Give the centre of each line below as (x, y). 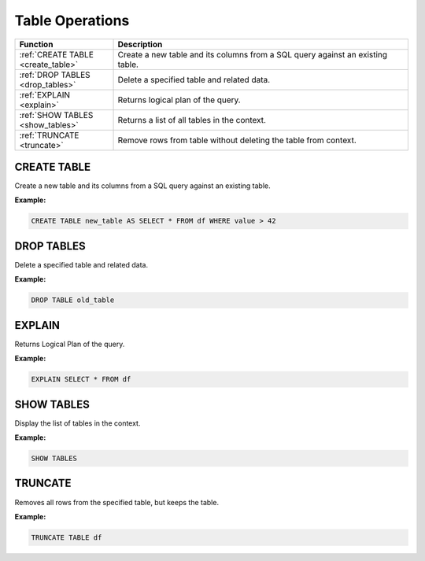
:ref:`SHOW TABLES (56, 115)
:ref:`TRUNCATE (49, 135)
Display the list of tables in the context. (78, 423)
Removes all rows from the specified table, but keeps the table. (117, 502)
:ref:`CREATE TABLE (56, 54)
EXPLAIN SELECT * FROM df (81, 379)
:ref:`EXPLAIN (45, 94)
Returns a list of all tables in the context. (192, 120)
